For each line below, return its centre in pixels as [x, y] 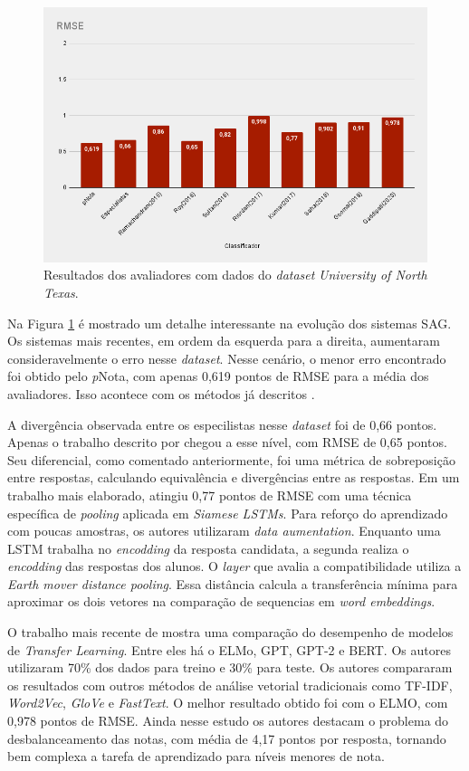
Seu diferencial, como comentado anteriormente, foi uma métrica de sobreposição [231, 459]
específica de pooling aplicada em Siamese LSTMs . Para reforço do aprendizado [228, 513]
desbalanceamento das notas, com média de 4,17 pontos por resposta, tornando [227, 738]
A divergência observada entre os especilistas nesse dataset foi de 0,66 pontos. [222, 424]
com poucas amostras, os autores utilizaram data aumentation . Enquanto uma [224, 531]
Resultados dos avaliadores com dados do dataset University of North [235, 275]
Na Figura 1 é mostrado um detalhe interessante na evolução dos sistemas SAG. [230, 323]
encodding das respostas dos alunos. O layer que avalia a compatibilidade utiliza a [234, 566]
